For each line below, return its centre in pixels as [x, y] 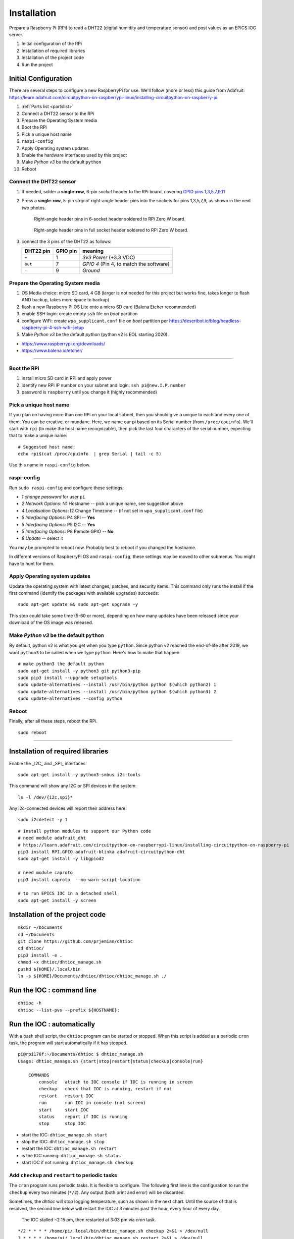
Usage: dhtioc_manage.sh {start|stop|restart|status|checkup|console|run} [111, 1061]
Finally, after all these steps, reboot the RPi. [53, 721]
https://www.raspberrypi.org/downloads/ [63, 343]
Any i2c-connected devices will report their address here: [68, 808]
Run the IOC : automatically [52, 1024]
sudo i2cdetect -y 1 [43, 820]
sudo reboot [32, 732]
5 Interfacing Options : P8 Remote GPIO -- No [68, 531]
